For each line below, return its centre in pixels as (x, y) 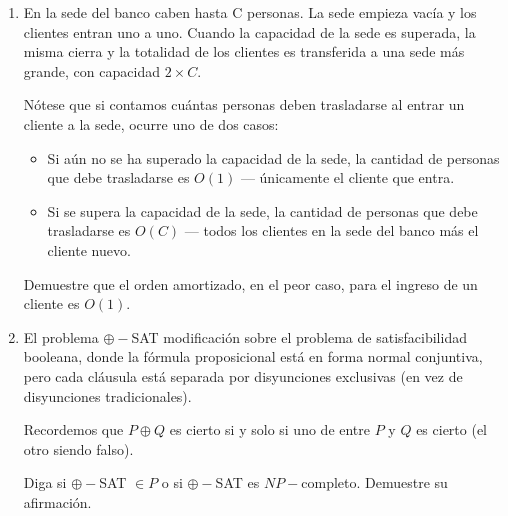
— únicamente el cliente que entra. (347, 177)
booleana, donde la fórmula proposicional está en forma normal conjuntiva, (253, 356)
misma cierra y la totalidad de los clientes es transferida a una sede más (244, 51)
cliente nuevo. (89, 249)
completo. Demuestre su (374, 482)
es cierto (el (452, 429)
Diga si (45, 482)
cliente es (51, 303)
